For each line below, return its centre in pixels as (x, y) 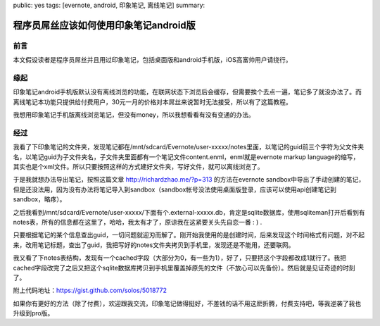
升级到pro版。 (33, 313)
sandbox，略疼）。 (39, 199)
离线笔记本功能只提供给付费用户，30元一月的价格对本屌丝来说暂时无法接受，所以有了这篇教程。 (152, 101)
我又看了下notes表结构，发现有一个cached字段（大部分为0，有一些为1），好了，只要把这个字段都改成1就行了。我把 (179, 258)
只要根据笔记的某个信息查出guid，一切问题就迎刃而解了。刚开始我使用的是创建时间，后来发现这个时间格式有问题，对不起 (189, 235)
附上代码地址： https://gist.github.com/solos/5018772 (90, 290)
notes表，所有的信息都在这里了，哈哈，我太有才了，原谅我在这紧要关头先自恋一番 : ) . (138, 222)
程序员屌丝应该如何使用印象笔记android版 (104, 25)
